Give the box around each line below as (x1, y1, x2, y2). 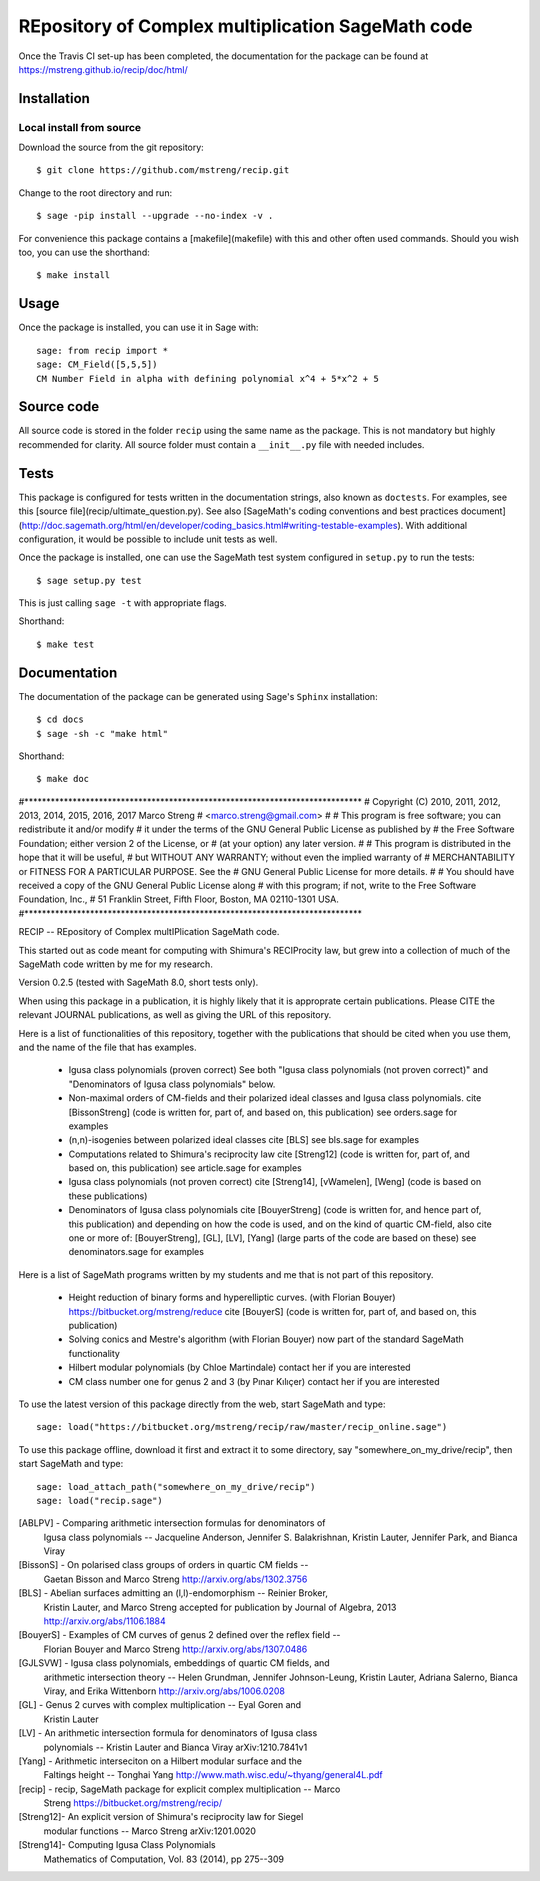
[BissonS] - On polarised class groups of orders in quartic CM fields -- (18, 1559, 309, 1571)
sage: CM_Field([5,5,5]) (36, 359, 158, 370)
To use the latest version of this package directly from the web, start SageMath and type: (18, 1398, 386, 1410)
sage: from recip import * (36, 345, 169, 356)
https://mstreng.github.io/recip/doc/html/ (18, 63, 189, 75)
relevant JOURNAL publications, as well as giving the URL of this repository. (18, 1009, 332, 1021)
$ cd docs (36, 714, 84, 725)
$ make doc (36, 773, 90, 785)
